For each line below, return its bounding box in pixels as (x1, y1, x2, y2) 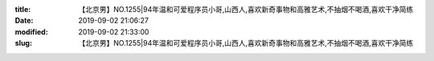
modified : (14, 26, 48, 36)
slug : (14, 39, 32, 48)
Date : (14, 16, 34, 26)
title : (14, 5, 31, 14)
